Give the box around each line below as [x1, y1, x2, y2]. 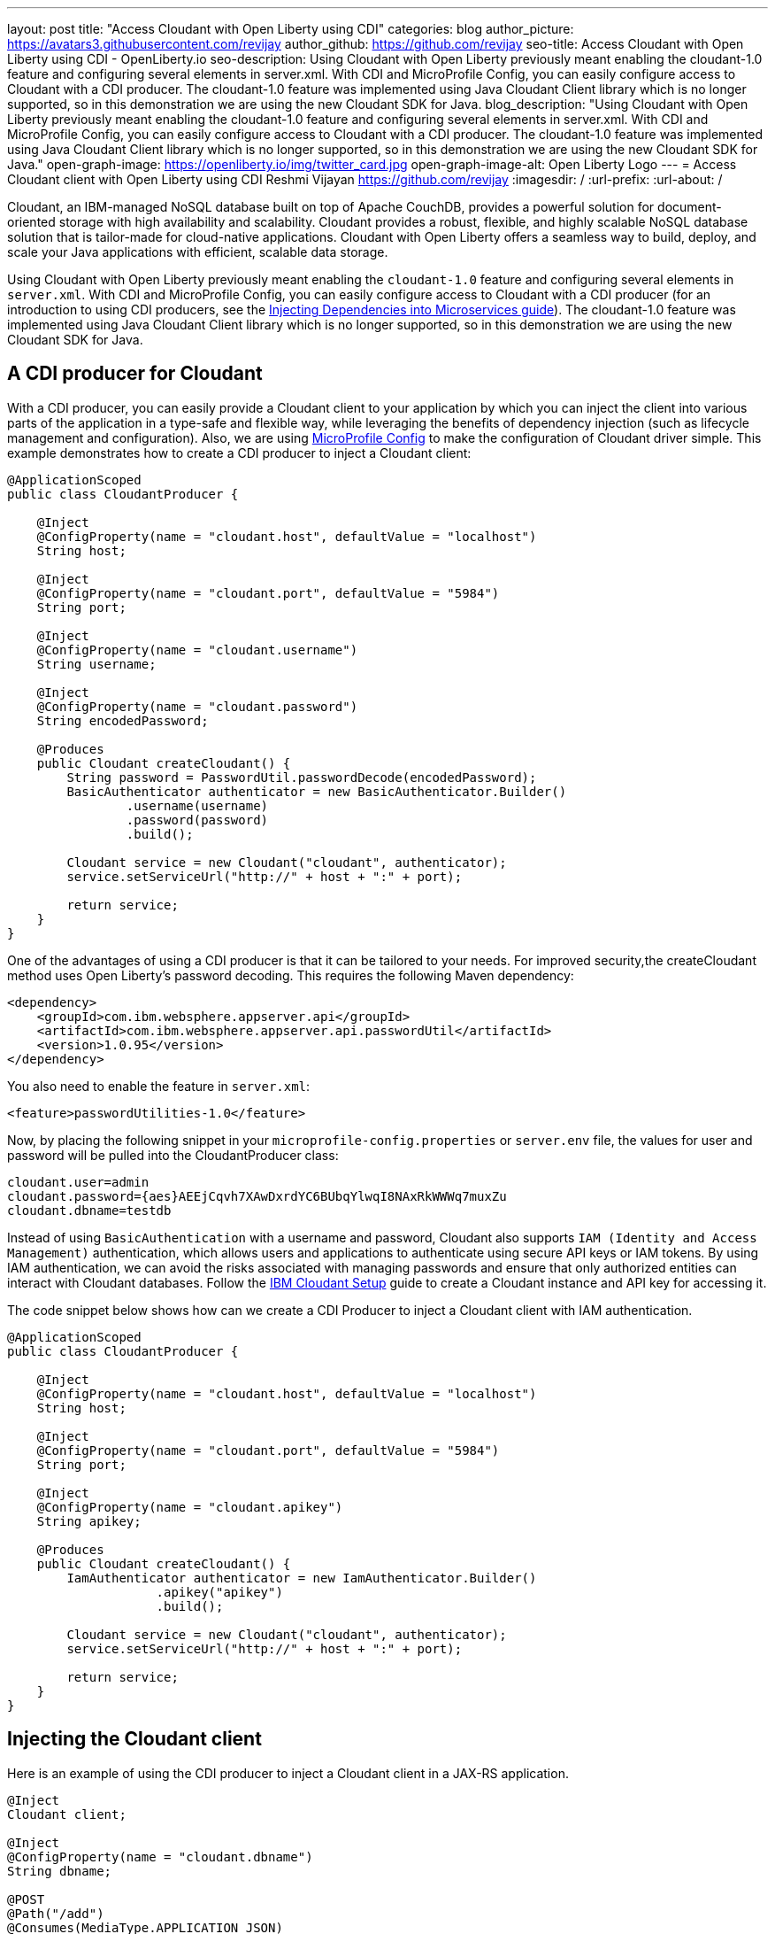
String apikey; [36, 1513, 142, 1528]
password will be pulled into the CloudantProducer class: [7, 1147, 339, 1163]
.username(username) [126, 798, 269, 813]
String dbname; [7, 1863, 112, 1878]
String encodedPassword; [36, 713, 209, 728]
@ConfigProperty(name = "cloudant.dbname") [7, 1849, 313, 1864]
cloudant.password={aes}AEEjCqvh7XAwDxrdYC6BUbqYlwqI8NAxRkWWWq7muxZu [7, 1188, 507, 1203]
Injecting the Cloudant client [7, 1728, 262, 1751]
